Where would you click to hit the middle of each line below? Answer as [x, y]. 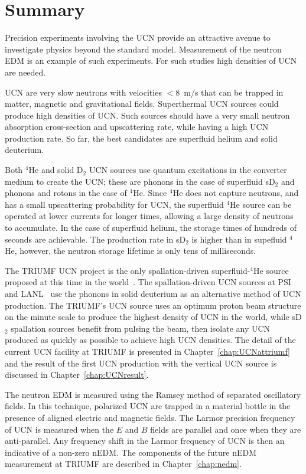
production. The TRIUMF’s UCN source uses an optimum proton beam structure [153, 305]
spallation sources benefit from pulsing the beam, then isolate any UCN [141, 328]
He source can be [261, 204]
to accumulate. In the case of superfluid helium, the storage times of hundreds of [151, 228]
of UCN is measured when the [59, 429]
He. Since [150, 193]
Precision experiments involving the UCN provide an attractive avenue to [138, 37]
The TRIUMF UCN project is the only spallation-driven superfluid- [128, 270]
